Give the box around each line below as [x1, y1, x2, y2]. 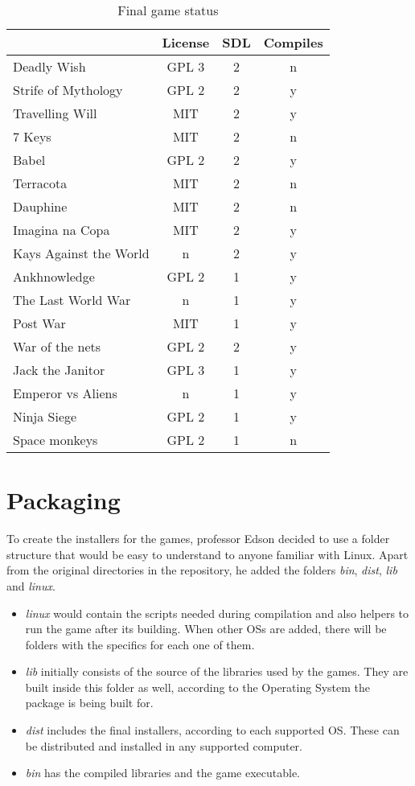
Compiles [263, 33, 323, 51]
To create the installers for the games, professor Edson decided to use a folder [6, 530, 390, 547]
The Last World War [13, 290, 131, 309]
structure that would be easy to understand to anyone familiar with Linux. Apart [6, 545, 409, 562]
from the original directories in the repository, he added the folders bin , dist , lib [6, 562, 397, 578]
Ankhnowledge [13, 267, 95, 286]
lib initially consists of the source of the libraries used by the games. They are [25, 663, 409, 680]
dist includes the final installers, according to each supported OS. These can [25, 722, 400, 739]
